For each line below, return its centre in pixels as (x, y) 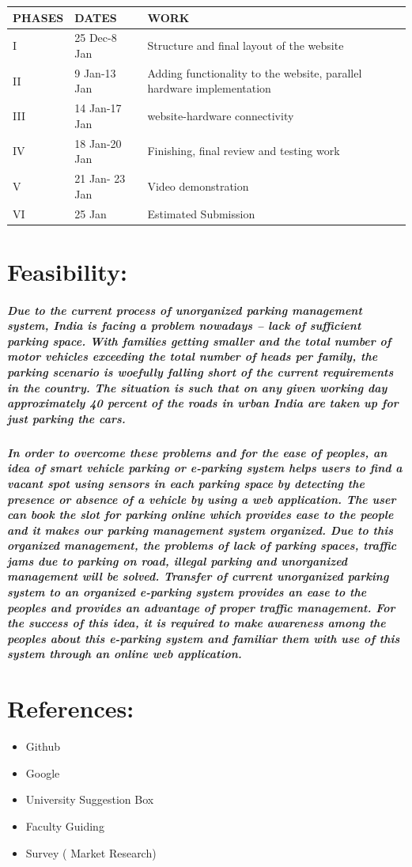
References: (71, 708)
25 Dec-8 (96, 38)
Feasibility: (67, 271)
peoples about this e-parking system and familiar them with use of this (204, 638)
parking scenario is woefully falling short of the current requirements (200, 371)
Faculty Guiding (65, 825)
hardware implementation (209, 88)
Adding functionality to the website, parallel (255, 72)
